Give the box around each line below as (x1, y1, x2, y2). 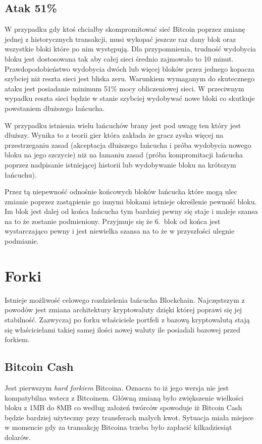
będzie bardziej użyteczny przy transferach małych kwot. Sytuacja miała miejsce (5, 412, 254, 422)
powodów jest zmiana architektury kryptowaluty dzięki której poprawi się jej (5, 304, 242, 315)
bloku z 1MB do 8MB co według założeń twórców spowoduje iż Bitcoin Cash (5, 402, 242, 413)
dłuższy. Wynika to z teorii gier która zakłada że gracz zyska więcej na (5, 130, 224, 140)
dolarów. (5, 431, 31, 442)
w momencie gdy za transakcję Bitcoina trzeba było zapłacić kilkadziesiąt (5, 422, 232, 432)
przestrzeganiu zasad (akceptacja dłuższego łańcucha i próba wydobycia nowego (5, 139, 251, 150)
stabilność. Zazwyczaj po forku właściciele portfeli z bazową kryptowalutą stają (5, 314, 250, 324)
